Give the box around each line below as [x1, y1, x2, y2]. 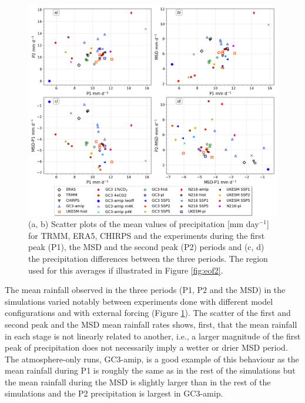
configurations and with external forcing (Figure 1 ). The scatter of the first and [5, 307, 291, 319]
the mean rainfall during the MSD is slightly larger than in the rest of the [5, 375, 271, 388]
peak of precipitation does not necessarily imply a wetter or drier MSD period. [5, 341, 288, 354]
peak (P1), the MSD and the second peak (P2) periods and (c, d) [28, 241, 264, 253]
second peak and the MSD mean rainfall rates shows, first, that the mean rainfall [5, 318, 297, 330]
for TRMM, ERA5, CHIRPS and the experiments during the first [28, 229, 265, 241]
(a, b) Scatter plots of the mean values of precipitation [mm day [28, 218, 259, 230]
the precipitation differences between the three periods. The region [28, 252, 268, 264]
